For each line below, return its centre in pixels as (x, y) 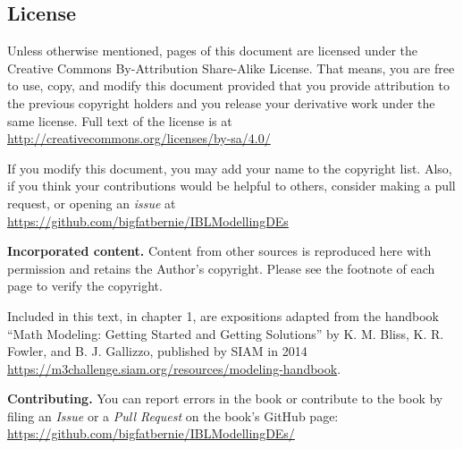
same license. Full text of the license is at (120, 120)
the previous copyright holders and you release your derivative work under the (221, 102)
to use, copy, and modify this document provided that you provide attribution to (229, 85)
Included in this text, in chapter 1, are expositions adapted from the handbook (223, 315)
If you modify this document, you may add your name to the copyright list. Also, (230, 168)
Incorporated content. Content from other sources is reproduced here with (219, 251)
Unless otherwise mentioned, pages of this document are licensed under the (213, 51)
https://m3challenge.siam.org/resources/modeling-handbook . (174, 368)
